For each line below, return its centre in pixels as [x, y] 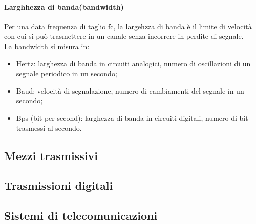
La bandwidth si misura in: [47, 46]
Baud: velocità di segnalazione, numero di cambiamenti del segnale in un [130, 90]
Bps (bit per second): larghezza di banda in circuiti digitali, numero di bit [132, 117]
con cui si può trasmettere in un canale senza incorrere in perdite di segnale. [124, 36]
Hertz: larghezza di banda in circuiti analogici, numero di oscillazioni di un [133, 63]
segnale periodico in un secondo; [67, 73]
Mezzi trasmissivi [51, 155]
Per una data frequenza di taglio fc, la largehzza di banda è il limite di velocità [128, 26]
